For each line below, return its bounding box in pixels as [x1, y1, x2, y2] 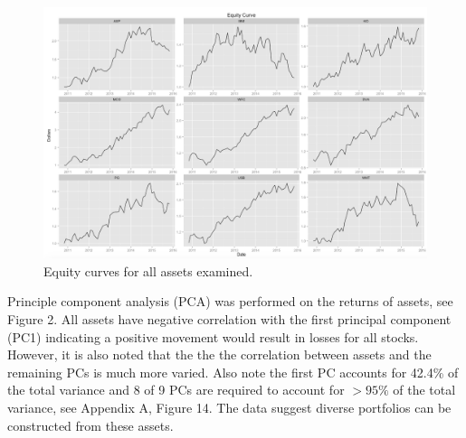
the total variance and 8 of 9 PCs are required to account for [7, 380, 345, 399]
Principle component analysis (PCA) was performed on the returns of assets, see [7, 292, 453, 311]
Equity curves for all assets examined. [43, 261, 253, 280]
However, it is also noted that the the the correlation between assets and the [7, 345, 432, 364]
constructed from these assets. [7, 415, 174, 434]
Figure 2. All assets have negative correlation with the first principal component [7, 310, 452, 329]
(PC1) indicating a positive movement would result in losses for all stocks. [7, 327, 419, 346]
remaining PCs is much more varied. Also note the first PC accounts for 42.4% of [7, 362, 459, 381]
